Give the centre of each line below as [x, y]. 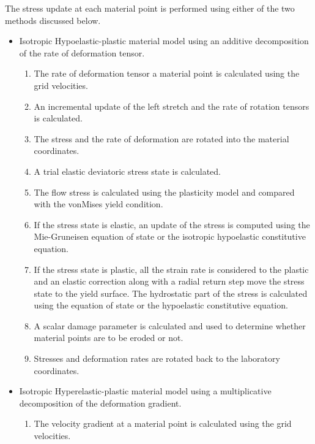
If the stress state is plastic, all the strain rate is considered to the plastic [171, 269]
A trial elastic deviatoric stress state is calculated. [128, 171]
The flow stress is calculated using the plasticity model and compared [164, 192]
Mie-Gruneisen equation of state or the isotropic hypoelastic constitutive [170, 236]
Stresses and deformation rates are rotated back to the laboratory [157, 358]
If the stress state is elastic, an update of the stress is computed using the [172, 224]
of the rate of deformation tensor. [82, 52]
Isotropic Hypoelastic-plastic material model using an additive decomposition [164, 41]
